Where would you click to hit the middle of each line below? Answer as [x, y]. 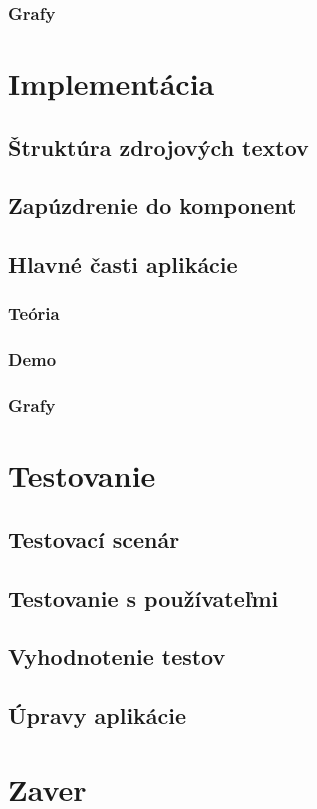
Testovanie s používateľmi [143, 597]
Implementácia [111, 83]
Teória [34, 313]
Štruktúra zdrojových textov [158, 146]
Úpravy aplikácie [97, 715]
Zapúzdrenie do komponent [152, 205]
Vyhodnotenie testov [117, 656]
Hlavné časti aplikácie [123, 264]
